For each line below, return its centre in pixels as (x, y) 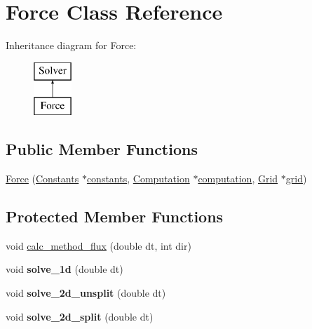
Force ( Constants (42, 179)
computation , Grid (238, 179)
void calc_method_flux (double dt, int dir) (99, 245)
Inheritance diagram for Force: (71, 45)
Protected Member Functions (115, 216)
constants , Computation (138, 179)
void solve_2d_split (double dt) (80, 316)
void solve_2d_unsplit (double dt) (86, 293)
